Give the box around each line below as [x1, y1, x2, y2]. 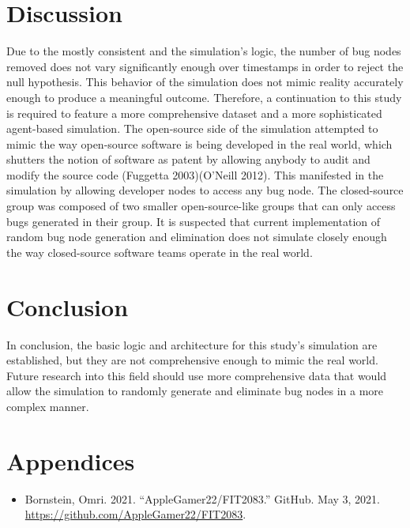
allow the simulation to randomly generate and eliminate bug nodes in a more [6, 383, 384, 399]
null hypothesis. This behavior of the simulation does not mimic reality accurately [6, 74, 404, 90]
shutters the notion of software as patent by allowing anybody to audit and [6, 151, 371, 168]
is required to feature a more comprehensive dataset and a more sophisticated [6, 104, 382, 121]
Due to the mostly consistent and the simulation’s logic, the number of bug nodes [6, 43, 401, 59]
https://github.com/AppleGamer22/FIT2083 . [24, 506, 246, 522]
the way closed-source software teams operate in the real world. [6, 243, 313, 260]
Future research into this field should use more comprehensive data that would [6, 367, 387, 383]
